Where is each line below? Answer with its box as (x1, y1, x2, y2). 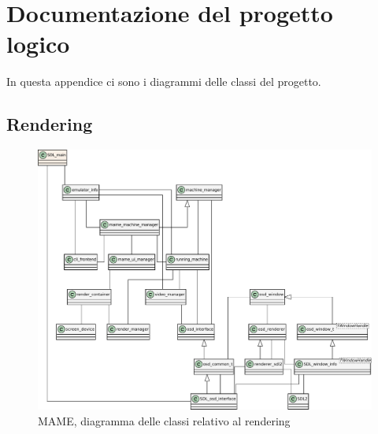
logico (6, 28, 70, 60)
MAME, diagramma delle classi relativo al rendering (38, 412, 291, 428)
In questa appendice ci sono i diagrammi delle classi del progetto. (6, 73, 321, 90)
